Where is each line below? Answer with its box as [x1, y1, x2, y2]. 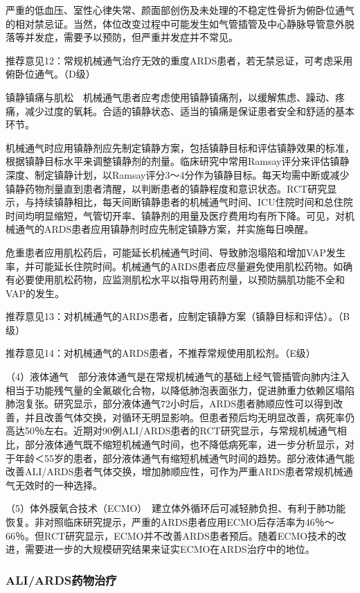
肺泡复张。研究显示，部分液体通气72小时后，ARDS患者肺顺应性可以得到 [6, 396, 334, 411]
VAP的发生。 [6, 285, 64, 300]
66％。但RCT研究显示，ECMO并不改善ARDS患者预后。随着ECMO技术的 [6, 528, 337, 542]
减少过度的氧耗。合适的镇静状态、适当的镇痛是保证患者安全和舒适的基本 [24, 103, 354, 118]
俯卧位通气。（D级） [6, 67, 96, 81]
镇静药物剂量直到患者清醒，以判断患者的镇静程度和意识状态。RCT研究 [6, 181, 327, 195]
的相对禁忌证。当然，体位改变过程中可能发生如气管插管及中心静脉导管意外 [6, 16, 345, 30]
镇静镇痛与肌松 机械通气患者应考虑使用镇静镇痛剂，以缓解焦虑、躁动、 [6, 89, 335, 104]
